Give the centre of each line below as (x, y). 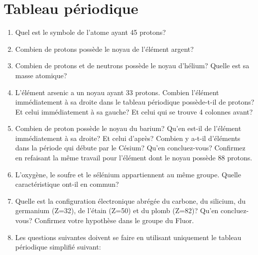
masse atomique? (41, 75)
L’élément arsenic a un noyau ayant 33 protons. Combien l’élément (117, 92)
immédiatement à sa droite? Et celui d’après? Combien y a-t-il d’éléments (128, 138)
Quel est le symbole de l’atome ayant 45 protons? (90, 32)
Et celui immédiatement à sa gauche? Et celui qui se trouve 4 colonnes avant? (134, 111)
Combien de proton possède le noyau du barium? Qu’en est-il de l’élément (128, 128)
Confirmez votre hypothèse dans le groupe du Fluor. (114, 220)
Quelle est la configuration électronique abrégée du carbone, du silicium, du (130, 200)
